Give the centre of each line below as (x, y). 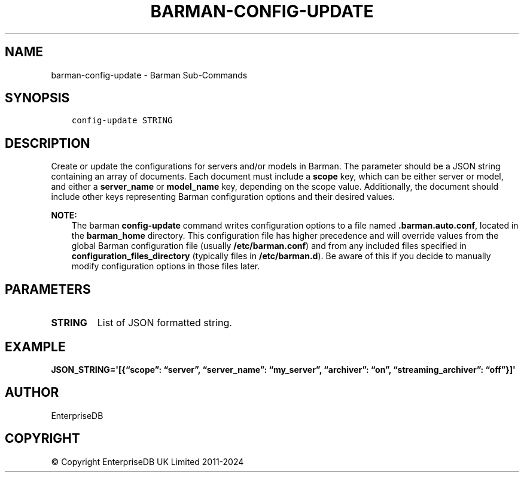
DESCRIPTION (48, 143)
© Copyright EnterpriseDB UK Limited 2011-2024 (147, 461)
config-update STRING (122, 121)
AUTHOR (32, 393)
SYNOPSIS (37, 98)
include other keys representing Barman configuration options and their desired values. (223, 197)
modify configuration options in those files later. (166, 266)
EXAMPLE (35, 347)
